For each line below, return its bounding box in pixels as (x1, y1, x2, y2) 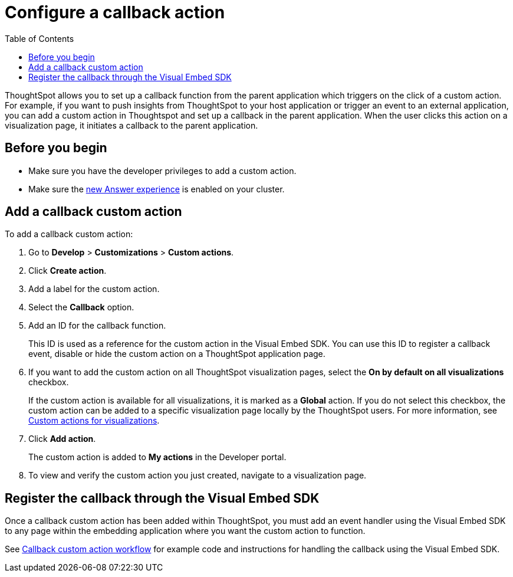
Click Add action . (28, 434, 96, 444)
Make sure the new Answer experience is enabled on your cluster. (28, 183, 285, 194)
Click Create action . (28, 265, 107, 276)
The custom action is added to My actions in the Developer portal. (28, 452, 287, 463)
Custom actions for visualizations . (28, 415, 160, 426)
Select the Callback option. (28, 302, 134, 313)
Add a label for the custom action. (28, 284, 160, 294)
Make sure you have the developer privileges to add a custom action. (28, 165, 297, 176)
